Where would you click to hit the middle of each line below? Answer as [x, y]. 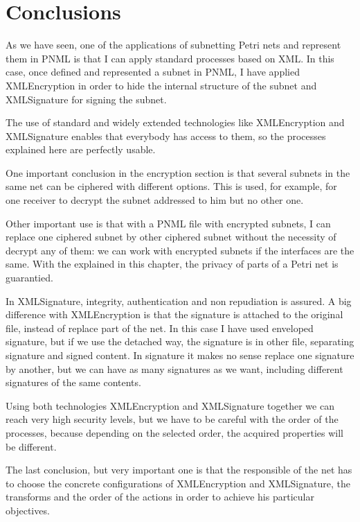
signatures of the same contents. [73, 382]
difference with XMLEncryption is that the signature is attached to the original [174, 314]
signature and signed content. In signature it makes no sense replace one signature [180, 355]
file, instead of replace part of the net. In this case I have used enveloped [160, 328]
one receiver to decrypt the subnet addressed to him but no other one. [155, 200]
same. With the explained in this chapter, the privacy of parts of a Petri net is [172, 264]
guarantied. [29, 278]
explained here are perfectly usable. [81, 149]
